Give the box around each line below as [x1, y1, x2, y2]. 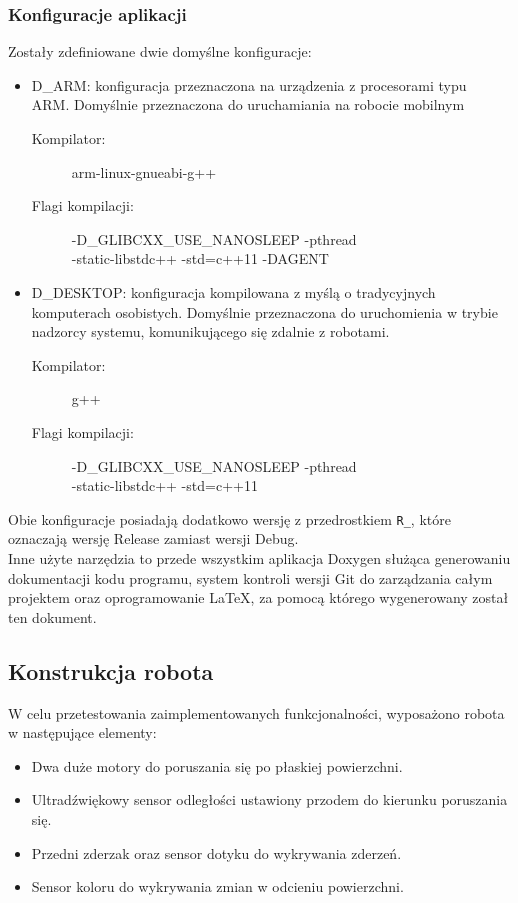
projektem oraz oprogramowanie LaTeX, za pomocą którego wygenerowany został [8, 587, 509, 608]
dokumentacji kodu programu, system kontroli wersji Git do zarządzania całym [8, 567, 493, 588]
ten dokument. [8, 606, 97, 627]
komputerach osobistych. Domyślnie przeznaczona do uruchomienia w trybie [31, 301, 498, 322]
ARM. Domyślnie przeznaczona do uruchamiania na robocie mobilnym [31, 94, 465, 115]
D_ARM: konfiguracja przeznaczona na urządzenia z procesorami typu [31, 74, 467, 95]
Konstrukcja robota [8, 655, 214, 686]
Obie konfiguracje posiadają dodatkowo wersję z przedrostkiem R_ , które [8, 508, 451, 529]
